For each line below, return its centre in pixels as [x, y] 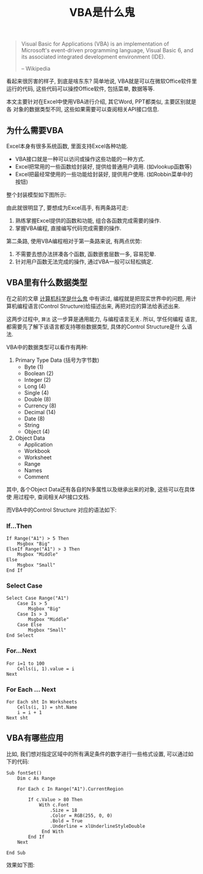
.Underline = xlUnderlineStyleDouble [98, 826]
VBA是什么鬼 [102, 12]
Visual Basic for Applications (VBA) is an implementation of [95, 44]
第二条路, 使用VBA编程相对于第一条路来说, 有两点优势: [74, 241]
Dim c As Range [36, 778]
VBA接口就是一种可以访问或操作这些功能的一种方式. [80, 159]
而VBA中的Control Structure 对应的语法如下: [61, 510]
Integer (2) [37, 380]
